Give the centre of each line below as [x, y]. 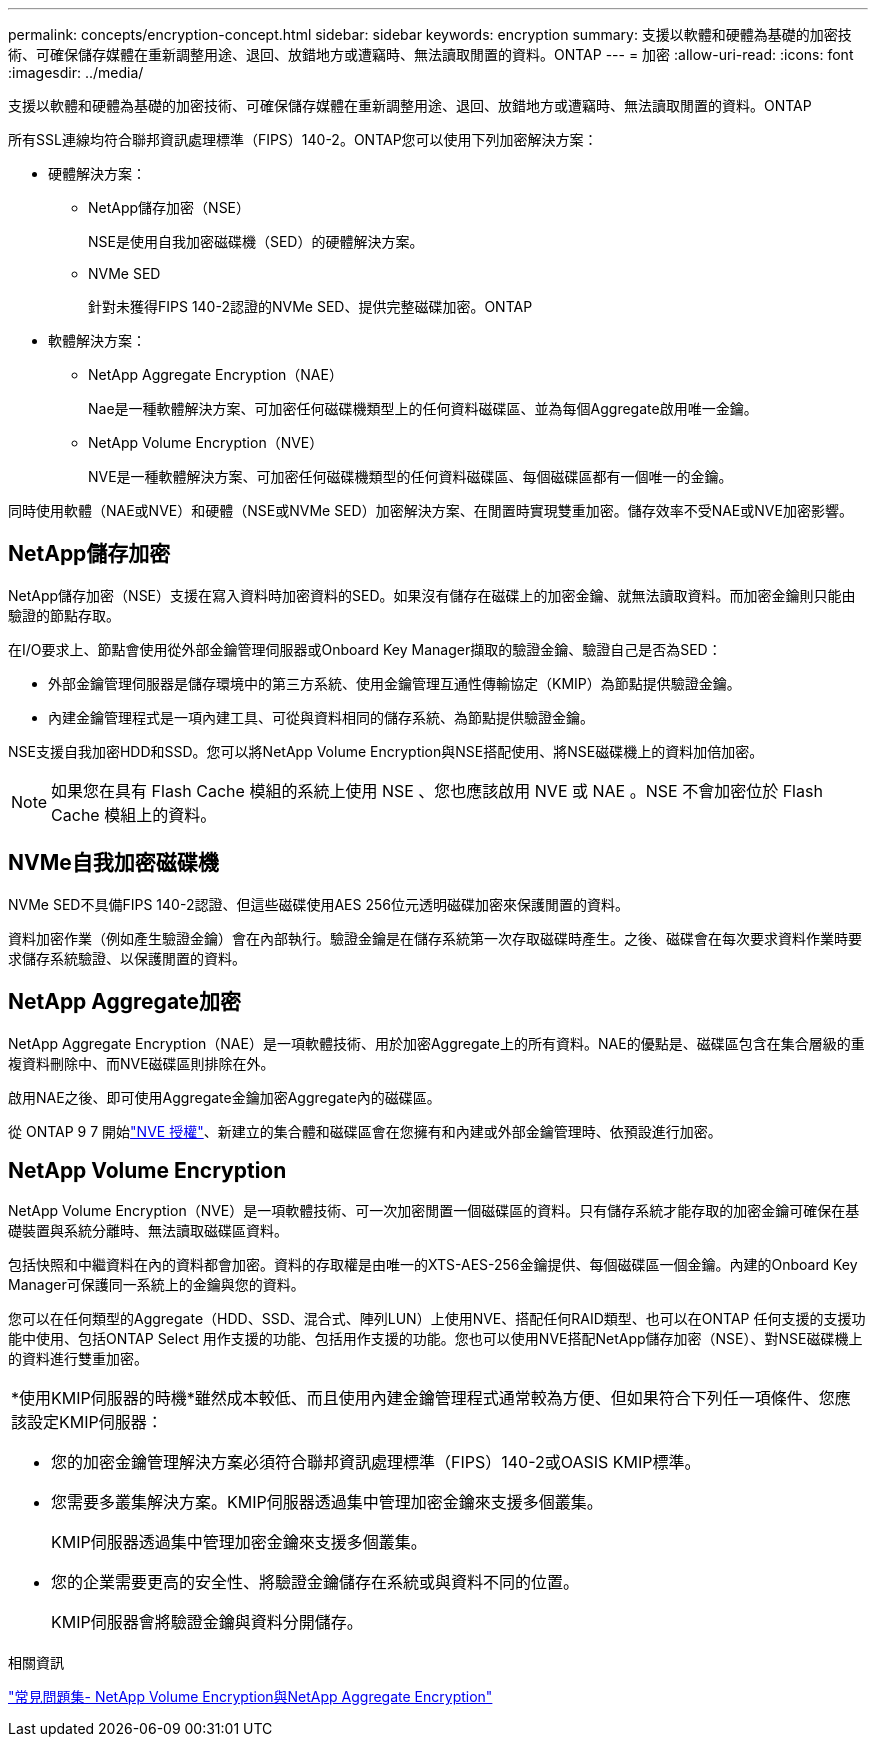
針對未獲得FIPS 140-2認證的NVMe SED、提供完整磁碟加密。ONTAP [310, 306]
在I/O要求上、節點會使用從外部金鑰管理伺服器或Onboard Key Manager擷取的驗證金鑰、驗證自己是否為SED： [365, 649]
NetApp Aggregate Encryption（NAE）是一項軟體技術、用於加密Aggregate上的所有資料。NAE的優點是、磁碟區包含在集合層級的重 [436, 1043]
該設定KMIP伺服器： [87, 1422]
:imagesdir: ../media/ [76, 72]
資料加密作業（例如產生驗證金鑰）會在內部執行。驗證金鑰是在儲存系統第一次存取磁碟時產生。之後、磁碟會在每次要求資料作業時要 [435, 938]
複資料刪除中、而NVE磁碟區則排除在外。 [141, 1063]
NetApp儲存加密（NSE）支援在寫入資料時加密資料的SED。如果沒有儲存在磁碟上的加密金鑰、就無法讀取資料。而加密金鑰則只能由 [432, 595]
